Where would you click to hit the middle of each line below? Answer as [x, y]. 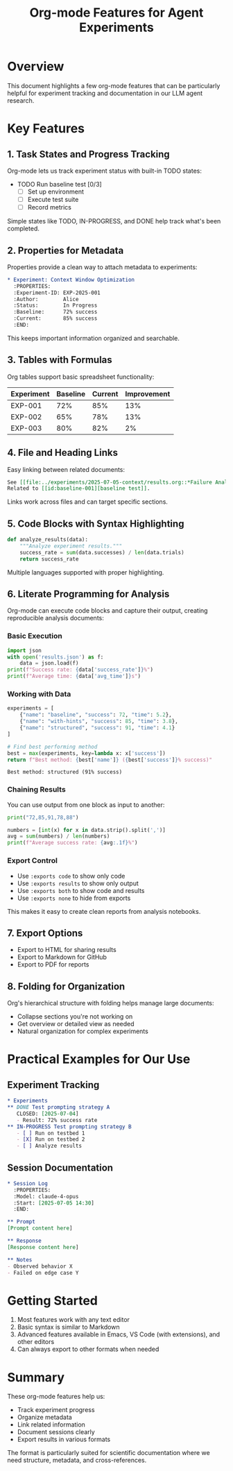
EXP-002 [26, 416]
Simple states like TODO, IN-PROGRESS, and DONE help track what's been [114, 221]
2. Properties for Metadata [66, 250]
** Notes [20, 1260]
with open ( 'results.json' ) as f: [55, 657]
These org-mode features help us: [56, 1397]
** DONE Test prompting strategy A [59, 1107]
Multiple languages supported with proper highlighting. [86, 572]
